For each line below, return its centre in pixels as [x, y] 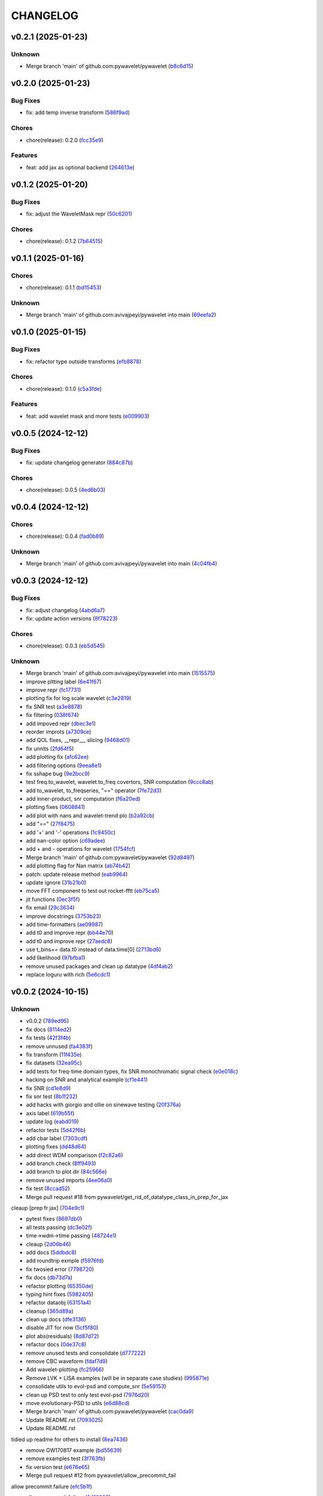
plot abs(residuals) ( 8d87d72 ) [63, 1336]
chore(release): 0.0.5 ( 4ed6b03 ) [66, 490]
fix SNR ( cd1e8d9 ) [48, 1088]
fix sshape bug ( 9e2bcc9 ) [58, 773]
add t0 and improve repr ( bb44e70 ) [70, 933]
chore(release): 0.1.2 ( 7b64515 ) [64, 241]
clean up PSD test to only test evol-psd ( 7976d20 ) [88, 1395]
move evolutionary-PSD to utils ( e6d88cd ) [78, 1403]
